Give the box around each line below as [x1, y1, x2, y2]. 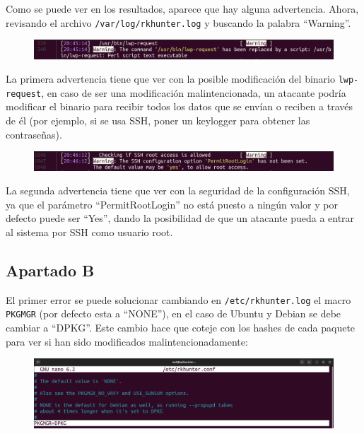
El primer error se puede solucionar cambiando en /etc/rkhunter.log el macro [6, 292, 351, 307]
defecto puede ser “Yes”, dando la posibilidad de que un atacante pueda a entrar [6, 211, 355, 225]
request [6, 88, 42, 99]
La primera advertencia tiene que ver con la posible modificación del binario [6, 71, 335, 86]
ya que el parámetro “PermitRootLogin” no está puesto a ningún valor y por [6, 197, 338, 211]
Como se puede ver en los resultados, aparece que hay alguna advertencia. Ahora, [6, 1, 359, 16]
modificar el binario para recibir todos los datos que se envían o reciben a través [6, 99, 353, 114]
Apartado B [6, 259, 95, 281]
